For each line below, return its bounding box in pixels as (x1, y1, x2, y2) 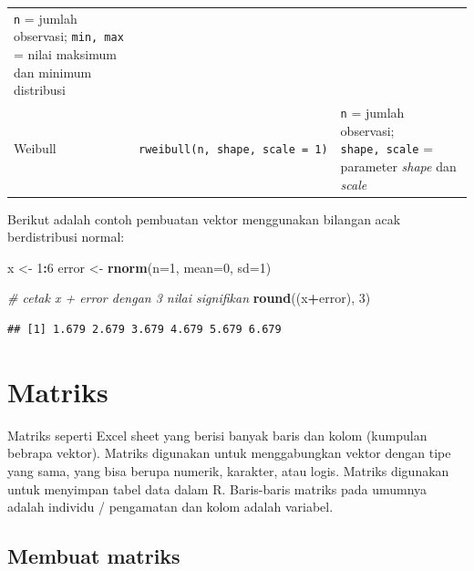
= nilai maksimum (14, 45, 117, 64)
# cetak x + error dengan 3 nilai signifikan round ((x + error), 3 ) (7, 288, 371, 307)
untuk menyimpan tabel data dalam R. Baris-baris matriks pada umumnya (7, 479, 428, 498)
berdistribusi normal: (7, 227, 125, 246)
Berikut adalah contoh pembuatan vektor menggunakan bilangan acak (7, 209, 401, 228)
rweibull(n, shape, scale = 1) (138, 143, 328, 157)
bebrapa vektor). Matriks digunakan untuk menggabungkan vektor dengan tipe (7, 443, 451, 462)
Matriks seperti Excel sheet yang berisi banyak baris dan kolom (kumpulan (7, 425, 428, 444)
